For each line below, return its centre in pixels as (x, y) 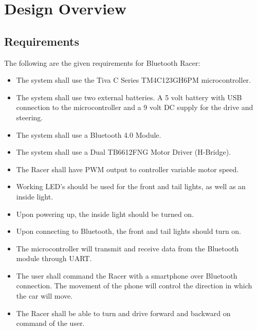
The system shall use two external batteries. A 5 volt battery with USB (129, 97)
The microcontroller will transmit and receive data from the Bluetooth (127, 248)
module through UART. (54, 258)
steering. (30, 117)
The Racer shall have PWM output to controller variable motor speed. (127, 169)
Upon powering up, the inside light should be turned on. (105, 214)
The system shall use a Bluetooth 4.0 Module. (89, 134)
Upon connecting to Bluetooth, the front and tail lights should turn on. (129, 231)
